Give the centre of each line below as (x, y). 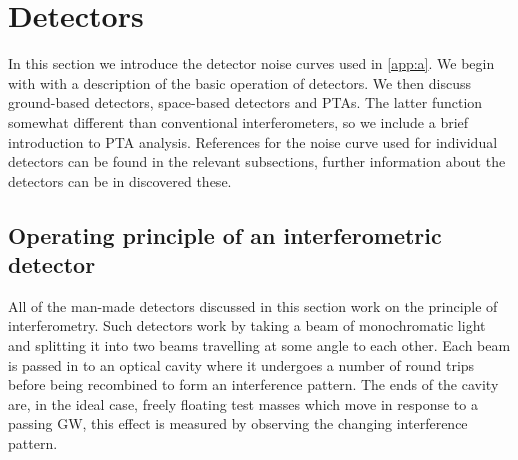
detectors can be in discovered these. (120, 180)
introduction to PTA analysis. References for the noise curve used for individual (253, 141)
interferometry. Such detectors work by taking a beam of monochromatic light (247, 325)
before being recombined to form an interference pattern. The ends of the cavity (253, 384)
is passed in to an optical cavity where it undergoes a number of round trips (241, 364)
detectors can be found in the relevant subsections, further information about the (257, 161)
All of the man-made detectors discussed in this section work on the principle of (253, 305)
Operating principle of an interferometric (225, 234)
